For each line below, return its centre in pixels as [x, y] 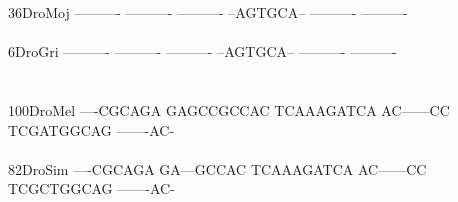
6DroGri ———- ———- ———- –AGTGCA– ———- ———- [202, 51]
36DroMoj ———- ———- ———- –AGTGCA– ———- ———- [208, 12]
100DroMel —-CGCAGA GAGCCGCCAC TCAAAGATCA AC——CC [229, 109]
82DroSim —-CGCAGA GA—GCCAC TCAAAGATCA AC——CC [217, 168]
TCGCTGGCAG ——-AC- [91, 188]
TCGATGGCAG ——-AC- [91, 129]
